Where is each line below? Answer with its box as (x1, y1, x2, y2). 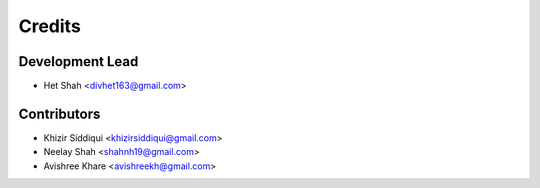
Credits (18, 15, 82, 37)
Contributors (18, 105, 101, 122)
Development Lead (18, 53, 139, 70)
